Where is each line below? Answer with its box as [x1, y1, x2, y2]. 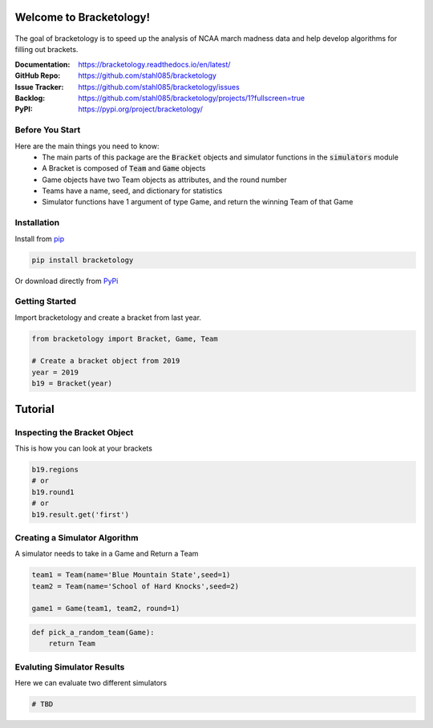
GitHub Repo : [14, 71, 61, 80]
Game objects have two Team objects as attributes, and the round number [42, 175, 288, 184]
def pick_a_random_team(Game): [31, 628, 156, 637]
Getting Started [14, 296, 76, 307]
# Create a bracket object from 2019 [31, 357, 180, 366]
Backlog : [14, 93, 46, 103]
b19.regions [31, 465, 79, 474]
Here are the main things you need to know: [14, 141, 160, 151]
